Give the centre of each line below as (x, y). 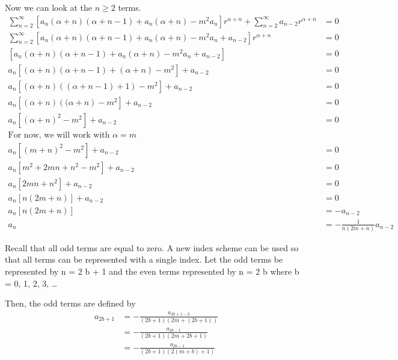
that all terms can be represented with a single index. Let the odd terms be (144, 259)
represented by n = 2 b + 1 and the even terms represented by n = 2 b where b (152, 271)
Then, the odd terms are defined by (70, 303)
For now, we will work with (59, 135)
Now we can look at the (49, 7)
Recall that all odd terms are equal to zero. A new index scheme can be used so (152, 247)
